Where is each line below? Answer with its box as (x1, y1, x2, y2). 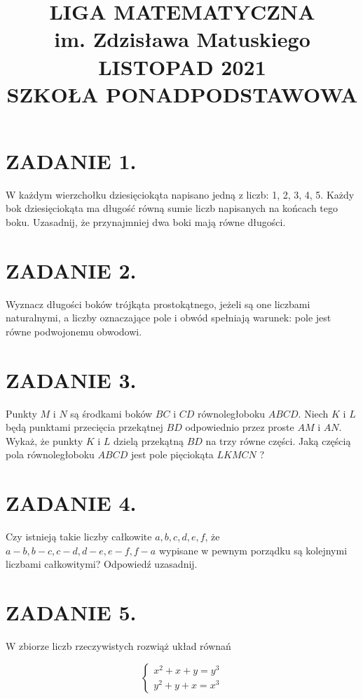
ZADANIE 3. (6, 365, 137, 394)
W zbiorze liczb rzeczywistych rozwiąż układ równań (6, 639, 231, 653)
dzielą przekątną (114, 433, 184, 448)
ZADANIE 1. (6, 146, 137, 175)
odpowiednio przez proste (185, 420, 294, 434)
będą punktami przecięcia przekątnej (6, 420, 163, 434)
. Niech (298, 406, 329, 420)
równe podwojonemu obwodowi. (6, 324, 142, 338)
